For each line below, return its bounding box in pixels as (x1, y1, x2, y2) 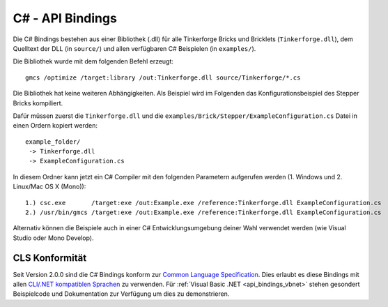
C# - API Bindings (13, 10, 118, 26)
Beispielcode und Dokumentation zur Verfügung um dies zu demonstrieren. (13, 290, 230, 298)
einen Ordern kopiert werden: (13, 121, 98, 130)
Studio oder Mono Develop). (13, 234, 94, 242)
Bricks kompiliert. (13, 98, 63, 107)
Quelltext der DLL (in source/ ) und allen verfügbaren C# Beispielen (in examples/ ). (13, 44, 256, 52)
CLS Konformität (13, 252, 87, 264)
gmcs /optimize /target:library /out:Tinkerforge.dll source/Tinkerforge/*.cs (25, 73, 301, 82)
